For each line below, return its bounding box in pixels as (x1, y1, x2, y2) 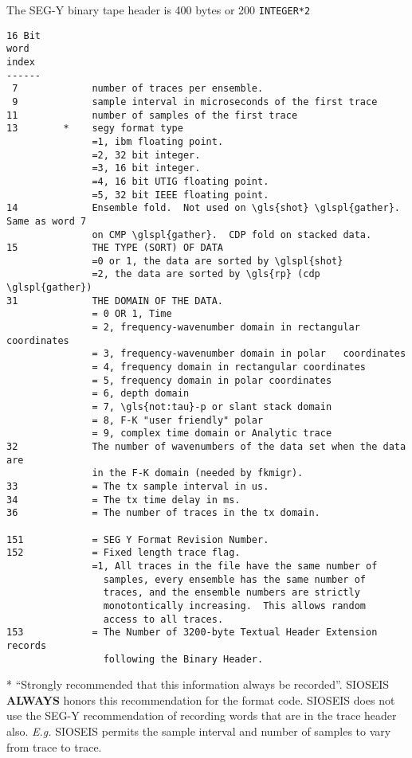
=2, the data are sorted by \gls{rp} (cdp (92, 268, 320, 280)
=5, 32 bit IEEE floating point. (92, 189, 269, 201)
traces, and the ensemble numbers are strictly (103, 587, 360, 599)
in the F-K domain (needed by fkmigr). (92, 467, 304, 479)
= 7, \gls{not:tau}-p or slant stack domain (92, 401, 332, 413)
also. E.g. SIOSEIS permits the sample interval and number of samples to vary (6, 722, 391, 739)
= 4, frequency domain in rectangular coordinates (92, 361, 367, 373)
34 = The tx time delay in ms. (6, 494, 241, 506)
